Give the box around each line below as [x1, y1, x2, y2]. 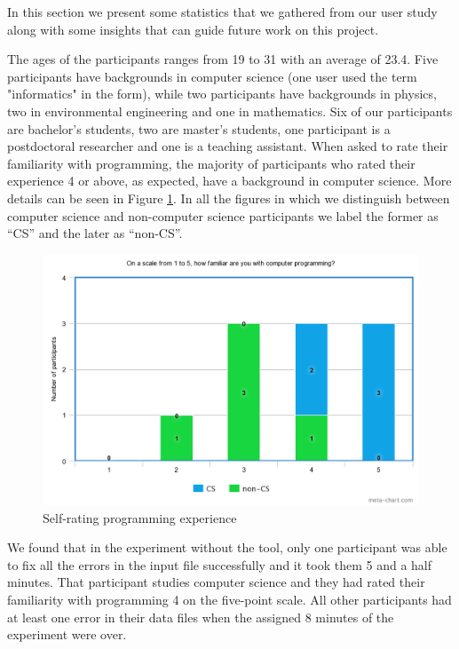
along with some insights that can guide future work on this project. [7, 20, 379, 38]
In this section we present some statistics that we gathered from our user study [7, 3, 438, 20]
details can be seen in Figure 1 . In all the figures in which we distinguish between [7, 188, 450, 207]
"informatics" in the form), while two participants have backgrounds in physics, [7, 84, 437, 103]
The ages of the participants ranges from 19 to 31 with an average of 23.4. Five [7, 50, 439, 68]
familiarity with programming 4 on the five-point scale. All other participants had [7, 590, 452, 609]
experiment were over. [7, 625, 127, 644]
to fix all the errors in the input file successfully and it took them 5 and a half [7, 555, 432, 574]
